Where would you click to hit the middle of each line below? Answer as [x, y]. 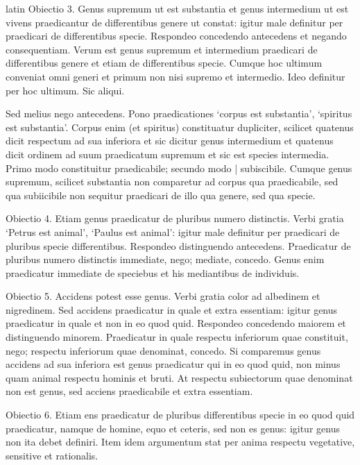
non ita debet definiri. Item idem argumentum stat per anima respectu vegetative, [180, 442]
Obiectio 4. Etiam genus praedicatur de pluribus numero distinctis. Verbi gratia [175, 218]
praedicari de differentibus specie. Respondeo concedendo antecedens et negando [176, 36]
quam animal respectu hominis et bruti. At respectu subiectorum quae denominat [179, 377]
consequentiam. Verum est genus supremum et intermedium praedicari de [162, 49]
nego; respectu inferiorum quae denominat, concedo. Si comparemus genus [163, 350]
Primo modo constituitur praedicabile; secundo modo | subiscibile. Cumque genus [179, 168]
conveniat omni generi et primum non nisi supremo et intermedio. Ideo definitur [175, 76]
